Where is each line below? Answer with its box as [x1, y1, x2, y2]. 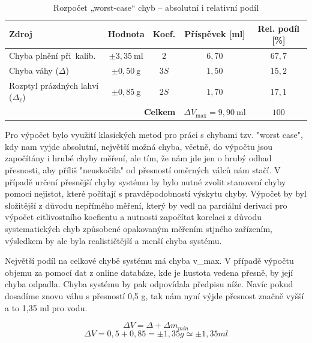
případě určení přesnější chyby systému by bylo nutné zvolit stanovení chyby [5, 175, 286, 188]
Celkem [143, 106, 176, 118]
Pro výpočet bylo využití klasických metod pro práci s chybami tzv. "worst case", [5, 128, 303, 141]
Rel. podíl [257, 22, 300, 34]
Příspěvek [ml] [184, 28, 245, 40]
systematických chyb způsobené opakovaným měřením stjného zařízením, [5, 222, 273, 234]
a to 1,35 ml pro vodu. [5, 301, 88, 314]
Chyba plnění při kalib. [9, 49, 96, 62]
